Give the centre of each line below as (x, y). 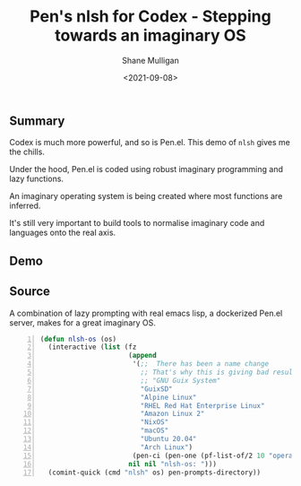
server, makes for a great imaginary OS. (83, 322)
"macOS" (155, 431)
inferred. (25, 206)
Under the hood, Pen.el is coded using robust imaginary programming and (146, 169)
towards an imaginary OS (150, 35)
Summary (37, 121)
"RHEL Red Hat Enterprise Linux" (202, 405)
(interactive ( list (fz (92, 347)
